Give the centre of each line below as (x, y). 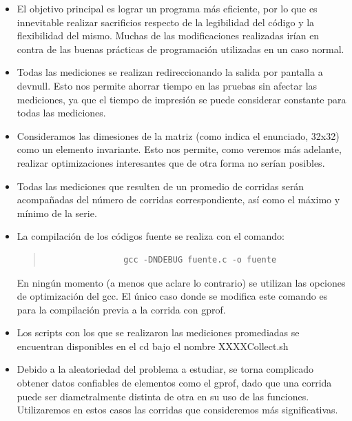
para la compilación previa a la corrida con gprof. (121, 309)
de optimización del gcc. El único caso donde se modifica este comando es (172, 296)
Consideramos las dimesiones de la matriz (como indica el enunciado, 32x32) (178, 135)
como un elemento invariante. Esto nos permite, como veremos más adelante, (179, 149)
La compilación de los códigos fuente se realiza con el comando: (151, 236)
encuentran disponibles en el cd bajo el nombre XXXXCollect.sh (153, 346)
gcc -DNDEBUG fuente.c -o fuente (200, 259)
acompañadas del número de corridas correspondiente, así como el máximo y (178, 199)
